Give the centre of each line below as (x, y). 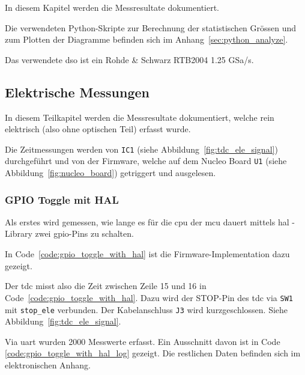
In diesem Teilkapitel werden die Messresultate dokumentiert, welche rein (140, 117)
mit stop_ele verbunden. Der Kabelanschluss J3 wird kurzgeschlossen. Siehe (146, 309)
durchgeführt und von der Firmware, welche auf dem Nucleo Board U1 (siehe (146, 161)
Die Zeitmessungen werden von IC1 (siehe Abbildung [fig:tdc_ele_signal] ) (141, 149)
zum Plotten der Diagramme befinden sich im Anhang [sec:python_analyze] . (146, 39)
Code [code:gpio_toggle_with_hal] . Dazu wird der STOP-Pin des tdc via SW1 (149, 297)
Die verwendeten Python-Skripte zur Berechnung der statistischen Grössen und (151, 27)
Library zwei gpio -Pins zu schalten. (69, 233)
